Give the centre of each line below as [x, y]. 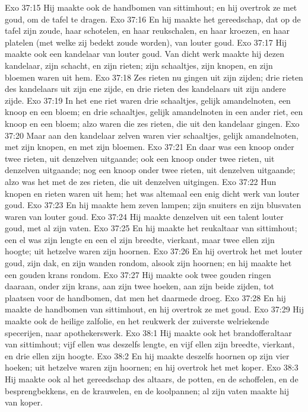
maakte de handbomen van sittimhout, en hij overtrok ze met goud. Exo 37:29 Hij [154, 309]
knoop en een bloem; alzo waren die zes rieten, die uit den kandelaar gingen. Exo [152, 123]
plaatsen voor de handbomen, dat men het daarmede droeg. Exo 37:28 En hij [145, 297]
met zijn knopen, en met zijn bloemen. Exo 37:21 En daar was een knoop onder [150, 147]
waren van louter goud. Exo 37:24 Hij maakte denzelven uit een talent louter [144, 216]
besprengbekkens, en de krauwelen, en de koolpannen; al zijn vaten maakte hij [147, 390]
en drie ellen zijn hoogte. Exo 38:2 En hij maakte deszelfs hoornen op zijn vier [147, 355]
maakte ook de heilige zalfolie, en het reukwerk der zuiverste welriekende [137, 321]
